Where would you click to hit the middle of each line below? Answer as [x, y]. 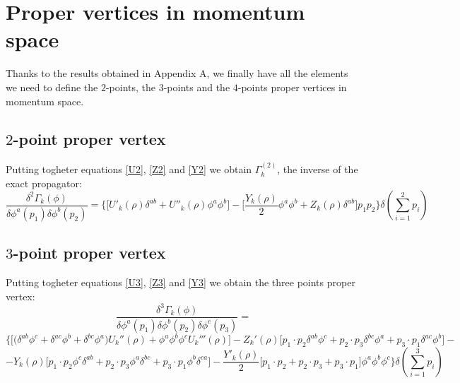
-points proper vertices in [292, 87]
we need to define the [52, 87]
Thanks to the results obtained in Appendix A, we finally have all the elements [177, 73]
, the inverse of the [318, 169]
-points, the [131, 87]
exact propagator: [44, 183]
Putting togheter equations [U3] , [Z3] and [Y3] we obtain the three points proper [181, 282]
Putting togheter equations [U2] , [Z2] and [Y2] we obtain [129, 169]
